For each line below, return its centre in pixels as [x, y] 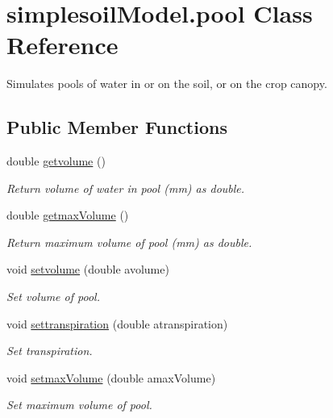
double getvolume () [56, 161]
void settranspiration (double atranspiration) [117, 323]
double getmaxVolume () [68, 215]
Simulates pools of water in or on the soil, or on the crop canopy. [167, 84]
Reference [62, 45]
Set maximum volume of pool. [79, 405]
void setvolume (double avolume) [88, 269]
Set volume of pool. [53, 297]
